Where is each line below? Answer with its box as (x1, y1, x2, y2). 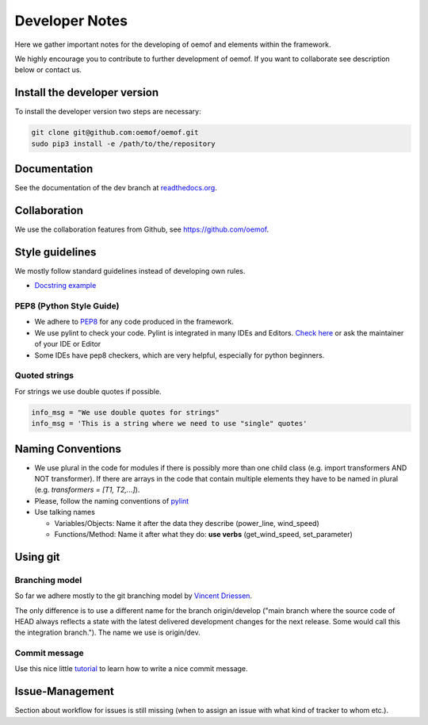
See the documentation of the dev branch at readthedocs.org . (14, 183, 217, 193)
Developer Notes (14, 12, 128, 29)
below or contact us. (14, 65, 82, 75)
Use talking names (34, 508, 95, 517)
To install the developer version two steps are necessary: (14, 107, 201, 117)
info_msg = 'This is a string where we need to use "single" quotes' (31, 419, 308, 428)
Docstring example (34, 281, 97, 290)
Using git (14, 550, 60, 563)
